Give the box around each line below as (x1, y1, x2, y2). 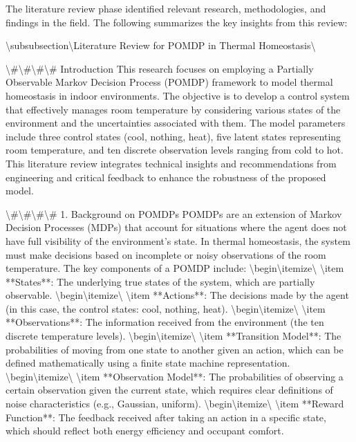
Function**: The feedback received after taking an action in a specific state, (6, 409, 326, 424)
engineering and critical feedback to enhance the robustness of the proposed (6, 169, 326, 184)
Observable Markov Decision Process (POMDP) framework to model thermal (6, 75, 333, 89)
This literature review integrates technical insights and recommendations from (6, 156, 337, 170)
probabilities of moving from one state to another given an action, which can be (6, 342, 344, 356)
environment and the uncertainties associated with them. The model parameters (6, 116, 346, 130)
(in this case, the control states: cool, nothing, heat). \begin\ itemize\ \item (6, 301, 326, 315)
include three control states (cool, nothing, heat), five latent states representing (6, 129, 341, 143)
